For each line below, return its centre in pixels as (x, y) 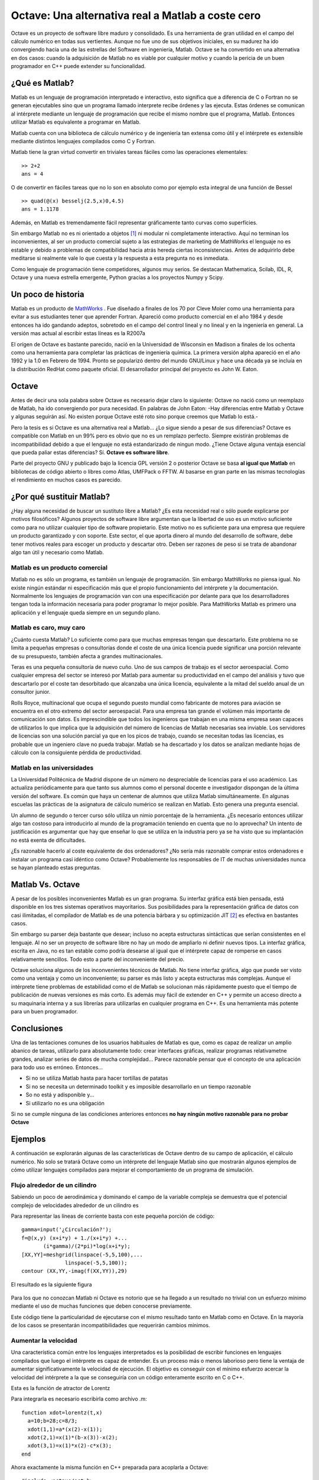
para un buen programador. (44, 1011)
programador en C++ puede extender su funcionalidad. (78, 66)
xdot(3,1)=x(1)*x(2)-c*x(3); (70, 1446)
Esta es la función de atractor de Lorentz (61, 1388)
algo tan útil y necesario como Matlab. (58, 552)
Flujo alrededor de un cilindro (54, 1185)
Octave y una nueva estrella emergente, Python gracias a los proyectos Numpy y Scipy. (118, 278)
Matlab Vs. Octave (45, 884)
